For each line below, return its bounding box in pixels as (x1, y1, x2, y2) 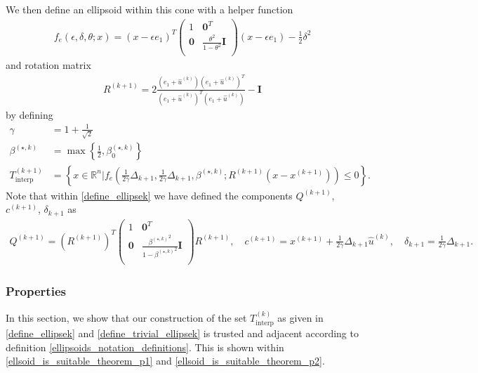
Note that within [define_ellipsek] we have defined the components (6, 188, 293, 202)
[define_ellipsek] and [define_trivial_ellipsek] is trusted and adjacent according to (6, 326, 359, 341)
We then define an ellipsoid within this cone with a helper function (6, 2, 293, 16)
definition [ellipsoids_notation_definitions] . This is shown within (6, 339, 284, 354)
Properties (6, 282, 66, 299)
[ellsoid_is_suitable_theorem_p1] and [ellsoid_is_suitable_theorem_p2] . (6, 353, 325, 368)
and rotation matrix (6, 58, 91, 72)
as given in (277, 310, 324, 325)
